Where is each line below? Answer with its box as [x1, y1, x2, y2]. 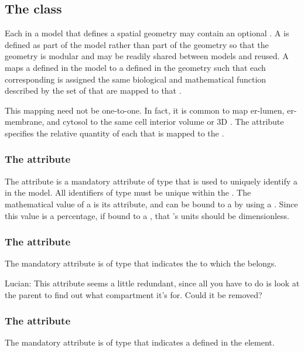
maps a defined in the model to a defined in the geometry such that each [5, 61, 266, 73]
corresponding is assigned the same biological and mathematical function [5, 73, 267, 85]
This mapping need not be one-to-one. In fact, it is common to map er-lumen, [5, 104, 285, 116]
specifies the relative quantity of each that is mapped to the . [5, 127, 224, 139]
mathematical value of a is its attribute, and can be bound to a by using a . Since [5, 197, 298, 210]
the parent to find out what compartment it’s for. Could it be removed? [5, 288, 262, 300]
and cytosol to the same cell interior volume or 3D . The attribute [46, 115, 284, 128]
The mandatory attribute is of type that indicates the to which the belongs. [5, 257, 277, 269]
